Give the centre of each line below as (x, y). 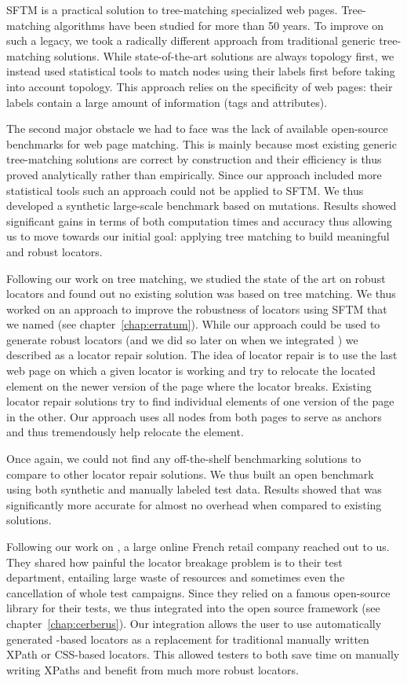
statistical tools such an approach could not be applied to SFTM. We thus (185, 190)
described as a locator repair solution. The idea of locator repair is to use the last (202, 355)
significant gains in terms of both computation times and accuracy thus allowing (200, 220)
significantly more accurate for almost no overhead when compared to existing (194, 504)
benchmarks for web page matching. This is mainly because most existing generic (202, 143)
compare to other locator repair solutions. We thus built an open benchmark (190, 474)
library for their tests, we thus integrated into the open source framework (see (193, 608)
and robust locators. (55, 251)
